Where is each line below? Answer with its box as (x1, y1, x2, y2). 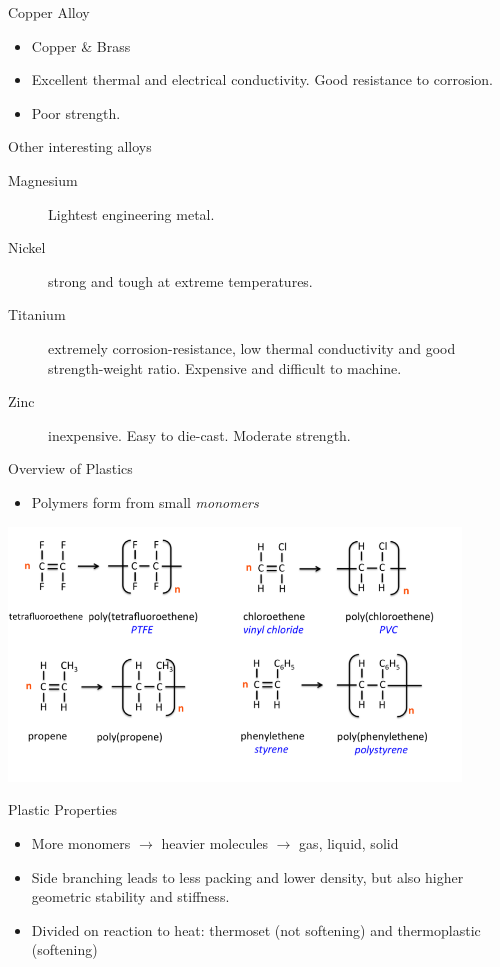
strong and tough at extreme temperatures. (48, 270, 313, 291)
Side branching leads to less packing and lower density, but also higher (31, 866, 464, 887)
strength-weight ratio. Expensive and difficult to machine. (48, 357, 402, 378)
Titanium (8, 304, 66, 325)
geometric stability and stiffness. (31, 886, 230, 907)
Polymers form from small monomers (31, 491, 259, 512)
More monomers (31, 832, 131, 853)
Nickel (8, 237, 46, 258)
